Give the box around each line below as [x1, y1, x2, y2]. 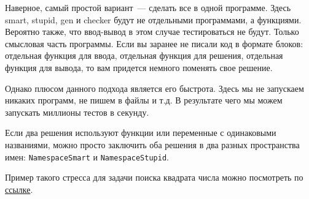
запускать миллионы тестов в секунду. [5, 105, 149, 118]
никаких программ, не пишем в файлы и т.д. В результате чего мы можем [5, 94, 283, 107]
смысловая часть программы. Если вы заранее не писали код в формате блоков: [5, 37, 303, 50]
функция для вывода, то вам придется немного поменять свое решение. [5, 61, 273, 73]
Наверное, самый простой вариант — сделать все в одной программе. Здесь [5, 1, 291, 13]
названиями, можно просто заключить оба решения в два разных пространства [5, 138, 300, 151]
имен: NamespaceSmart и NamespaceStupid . [5, 150, 169, 163]
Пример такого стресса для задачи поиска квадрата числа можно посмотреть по [5, 171, 303, 184]
